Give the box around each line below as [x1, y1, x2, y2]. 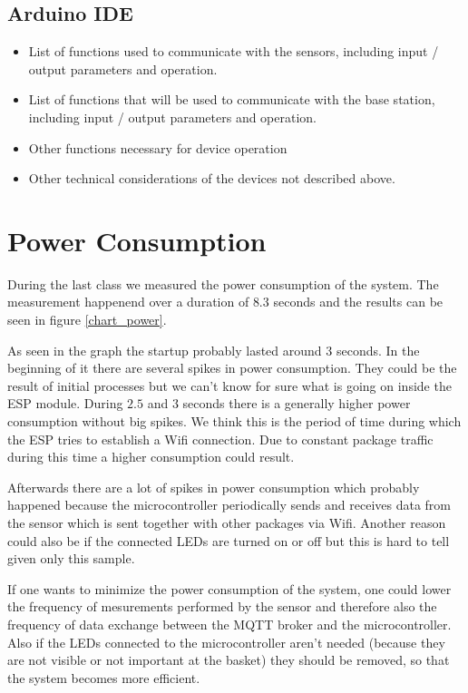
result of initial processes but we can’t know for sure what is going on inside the [7, 376, 452, 395]
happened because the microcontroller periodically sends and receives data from [7, 495, 451, 514]
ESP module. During [7, 394, 123, 413]
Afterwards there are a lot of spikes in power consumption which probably [7, 477, 420, 496]
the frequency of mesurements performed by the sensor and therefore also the [7, 597, 437, 616]
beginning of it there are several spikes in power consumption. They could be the [7, 358, 457, 377]
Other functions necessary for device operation [28, 138, 288, 157]
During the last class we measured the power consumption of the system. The [7, 274, 439, 293]
